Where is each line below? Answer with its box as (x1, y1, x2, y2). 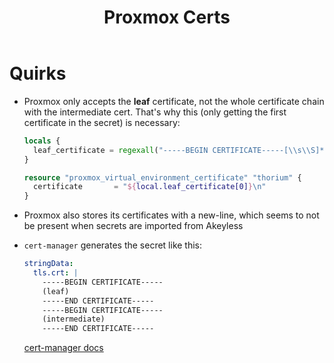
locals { (23, 136, 61, 146)
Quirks (9, 62, 67, 85)
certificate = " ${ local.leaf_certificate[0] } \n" (33, 182, 267, 192)
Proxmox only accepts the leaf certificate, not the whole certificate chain (23, 95, 325, 107)
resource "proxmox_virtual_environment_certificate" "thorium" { (23, 172, 302, 183)
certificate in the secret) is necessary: (23, 116, 181, 128)
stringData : (23, 259, 74, 269)
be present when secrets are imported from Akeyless (23, 220, 244, 232)
